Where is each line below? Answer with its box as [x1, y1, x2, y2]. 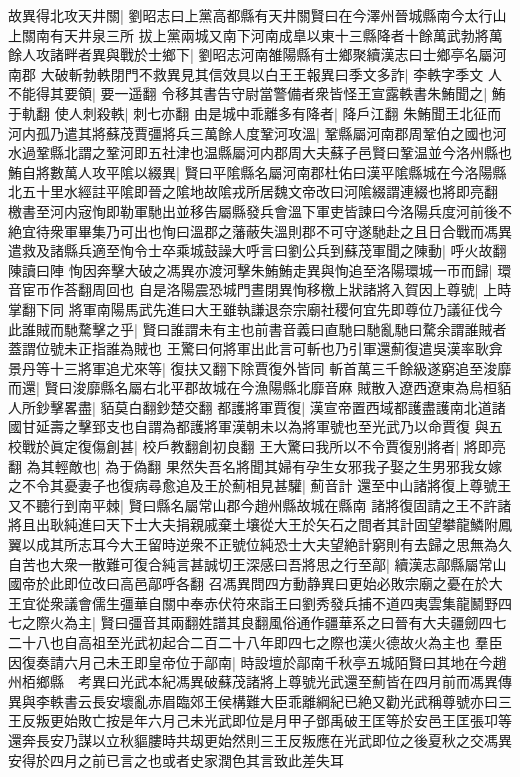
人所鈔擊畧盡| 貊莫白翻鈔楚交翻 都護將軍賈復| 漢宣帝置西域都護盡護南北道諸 [8, 396, 506, 417]
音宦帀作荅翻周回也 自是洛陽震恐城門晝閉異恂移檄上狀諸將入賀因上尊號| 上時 [8, 279, 512, 300]
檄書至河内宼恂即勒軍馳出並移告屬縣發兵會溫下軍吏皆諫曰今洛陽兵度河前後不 [8, 200, 512, 221]
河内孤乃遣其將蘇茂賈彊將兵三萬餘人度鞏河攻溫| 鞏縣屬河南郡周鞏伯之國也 [8, 122, 493, 143]
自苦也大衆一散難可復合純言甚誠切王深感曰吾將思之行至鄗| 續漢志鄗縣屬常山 [8, 553, 507, 574]
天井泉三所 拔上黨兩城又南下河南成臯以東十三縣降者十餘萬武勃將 [63, 24, 489, 45]
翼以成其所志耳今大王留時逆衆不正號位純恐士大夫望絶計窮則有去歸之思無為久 [8, 534, 512, 555]
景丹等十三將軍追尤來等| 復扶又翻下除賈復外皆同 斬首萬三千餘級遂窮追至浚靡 [8, 357, 512, 378]
